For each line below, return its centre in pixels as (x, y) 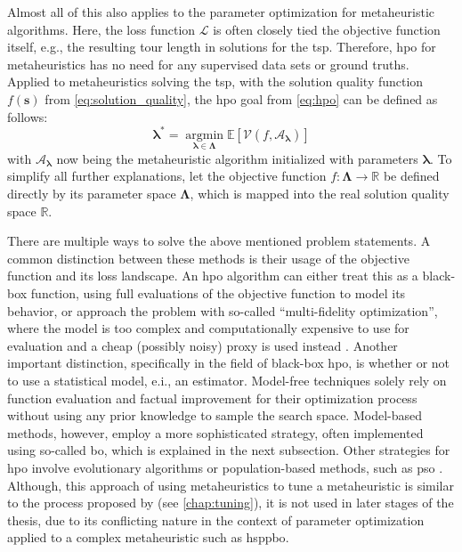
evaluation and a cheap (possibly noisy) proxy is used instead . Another (203, 345)
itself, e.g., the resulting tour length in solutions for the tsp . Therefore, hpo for (222, 47)
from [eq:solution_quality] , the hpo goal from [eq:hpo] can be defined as (241, 98)
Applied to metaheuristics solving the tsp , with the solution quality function (215, 81)
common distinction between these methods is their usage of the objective (208, 258)
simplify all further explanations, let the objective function (167, 176)
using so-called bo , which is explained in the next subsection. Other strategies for (229, 450)
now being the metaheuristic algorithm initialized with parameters (237, 158)
